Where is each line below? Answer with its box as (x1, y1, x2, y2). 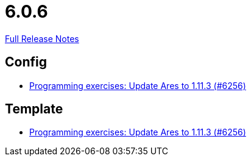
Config (5, 54, 47, 70)
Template (5, 101, 63, 117)
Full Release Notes (5, 33, 79, 44)
